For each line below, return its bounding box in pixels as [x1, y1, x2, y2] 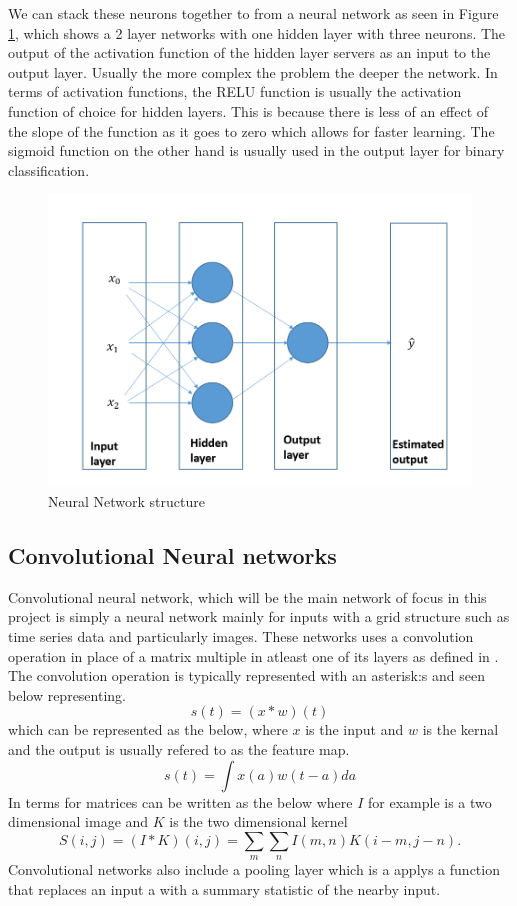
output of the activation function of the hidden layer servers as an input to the [8, 42, 491, 63]
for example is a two [368, 791, 492, 812]
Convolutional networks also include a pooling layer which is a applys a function [8, 859, 500, 880]
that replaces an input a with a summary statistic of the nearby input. [8, 878, 441, 899]
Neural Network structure [48, 491, 205, 512]
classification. [8, 159, 90, 180]
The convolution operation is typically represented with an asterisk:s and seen [8, 665, 486, 686]
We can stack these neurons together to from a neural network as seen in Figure [8, 3, 499, 23]
